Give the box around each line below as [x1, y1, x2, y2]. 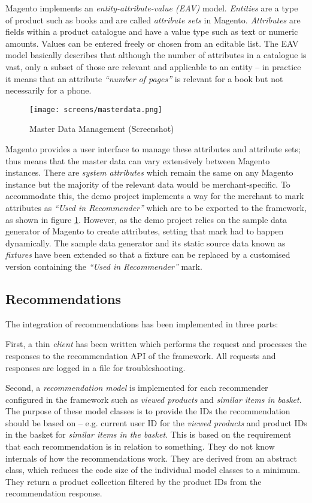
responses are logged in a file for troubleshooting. [5, 361, 186, 374]
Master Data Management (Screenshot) [29, 122, 174, 135]
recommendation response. [5, 487, 102, 499]
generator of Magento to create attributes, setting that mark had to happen [5, 225, 284, 237]
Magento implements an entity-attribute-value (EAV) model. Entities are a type [5, 2, 298, 14]
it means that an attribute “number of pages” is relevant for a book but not [5, 72, 283, 85]
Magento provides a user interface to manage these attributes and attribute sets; [5, 143, 301, 155]
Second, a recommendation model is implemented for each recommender [5, 381, 268, 394]
